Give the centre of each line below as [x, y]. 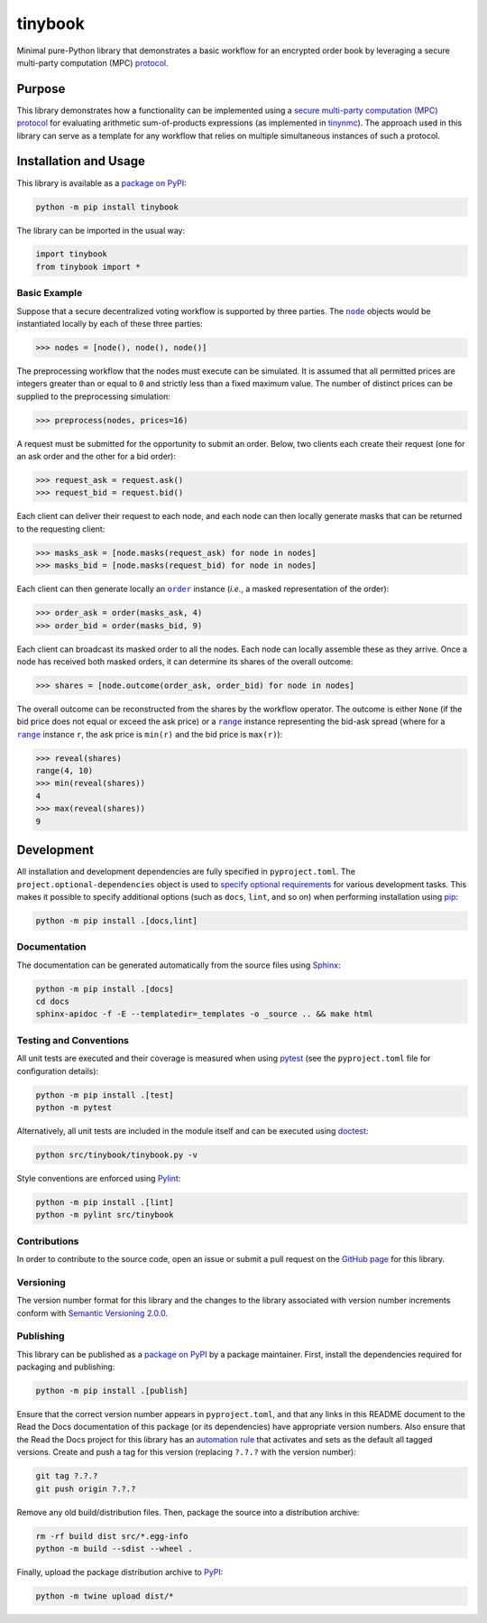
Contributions [48, 1241]
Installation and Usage [81, 161]
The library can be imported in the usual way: [101, 230]
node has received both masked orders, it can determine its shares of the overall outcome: [185, 661]
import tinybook [72, 254]
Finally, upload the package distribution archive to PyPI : [120, 1572]
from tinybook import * [88, 267]
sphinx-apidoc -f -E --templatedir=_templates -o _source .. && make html [205, 1014]
